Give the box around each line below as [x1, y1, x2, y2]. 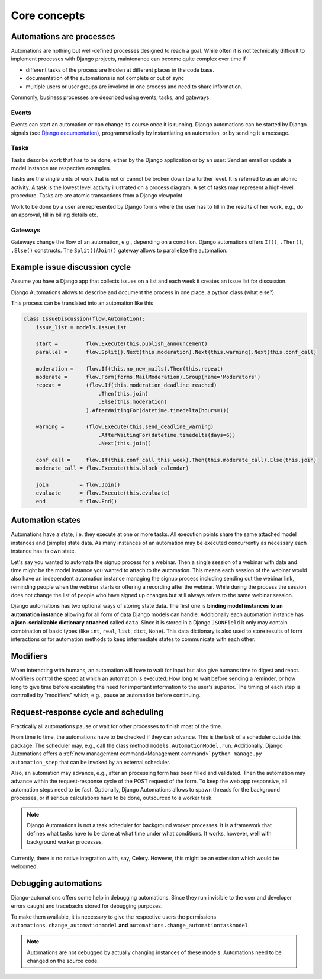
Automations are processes [11, 31, 115, 42]
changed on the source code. [27, 957, 99, 964]
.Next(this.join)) [98, 440, 152, 447]
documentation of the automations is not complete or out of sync [25, 75, 185, 82]
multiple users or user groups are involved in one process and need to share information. [25, 83, 243, 90]
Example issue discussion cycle [11, 262, 131, 272]
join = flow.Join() [36, 481, 121, 489]
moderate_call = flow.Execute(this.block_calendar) [36, 465, 189, 471]
